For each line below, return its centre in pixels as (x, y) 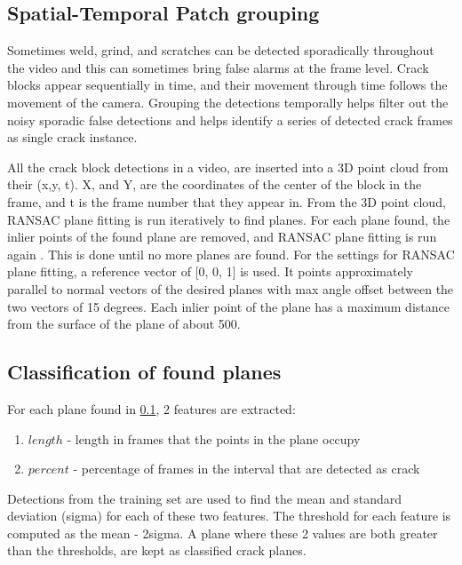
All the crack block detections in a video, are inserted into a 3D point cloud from (228, 167)
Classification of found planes (144, 372)
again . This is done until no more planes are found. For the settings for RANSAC (231, 254)
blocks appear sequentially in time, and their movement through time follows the (227, 85)
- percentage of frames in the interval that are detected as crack (247, 469)
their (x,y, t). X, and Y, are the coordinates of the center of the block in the (215, 184)
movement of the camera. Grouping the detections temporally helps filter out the (228, 102)
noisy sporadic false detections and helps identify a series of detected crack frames (230, 119)
